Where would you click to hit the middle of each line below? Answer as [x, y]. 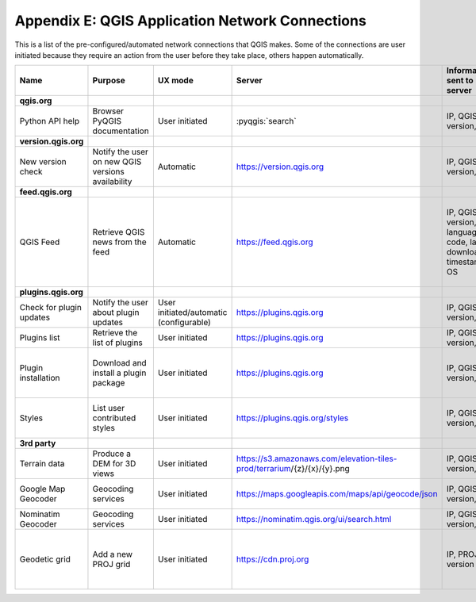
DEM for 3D [114, 464]
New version [43, 162]
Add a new [113, 554]
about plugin [116, 313]
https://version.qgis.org [280, 167]
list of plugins [117, 343]
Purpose [109, 81]
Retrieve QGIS [119, 232]
